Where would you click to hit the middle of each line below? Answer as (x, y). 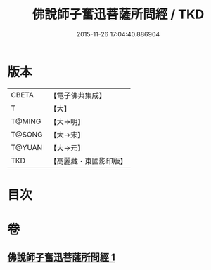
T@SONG (27, 134)
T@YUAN (27, 147)
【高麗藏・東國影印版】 (89, 161)
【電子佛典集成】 (78, 95)
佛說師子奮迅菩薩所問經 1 (62, 258)
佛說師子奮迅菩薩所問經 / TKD (118, 14)
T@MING (26, 121)
